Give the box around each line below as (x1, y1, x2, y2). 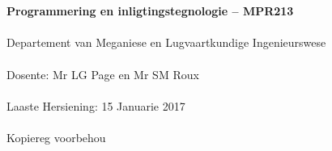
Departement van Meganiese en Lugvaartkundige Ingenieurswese (6, 34, 326, 51)
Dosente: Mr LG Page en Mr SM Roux (6, 65, 199, 82)
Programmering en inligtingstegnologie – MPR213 (6, 2, 294, 19)
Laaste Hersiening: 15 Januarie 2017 (6, 97, 185, 114)
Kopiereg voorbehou (6, 128, 106, 145)
